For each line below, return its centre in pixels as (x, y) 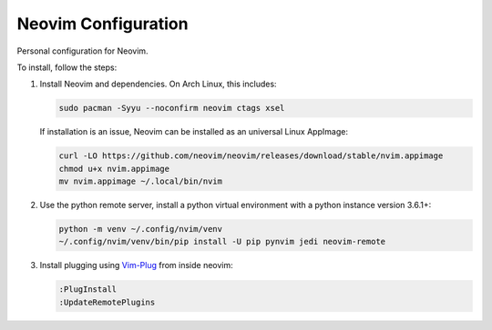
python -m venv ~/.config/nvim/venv (141, 229)
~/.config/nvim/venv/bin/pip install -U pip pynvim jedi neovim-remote (222, 242)
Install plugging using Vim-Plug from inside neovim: (137, 265)
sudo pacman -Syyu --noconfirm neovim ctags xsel (172, 108)
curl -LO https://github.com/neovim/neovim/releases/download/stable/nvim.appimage (251, 156)
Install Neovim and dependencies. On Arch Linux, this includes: (158, 84)
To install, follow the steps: (67, 67)
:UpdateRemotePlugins (107, 302)
